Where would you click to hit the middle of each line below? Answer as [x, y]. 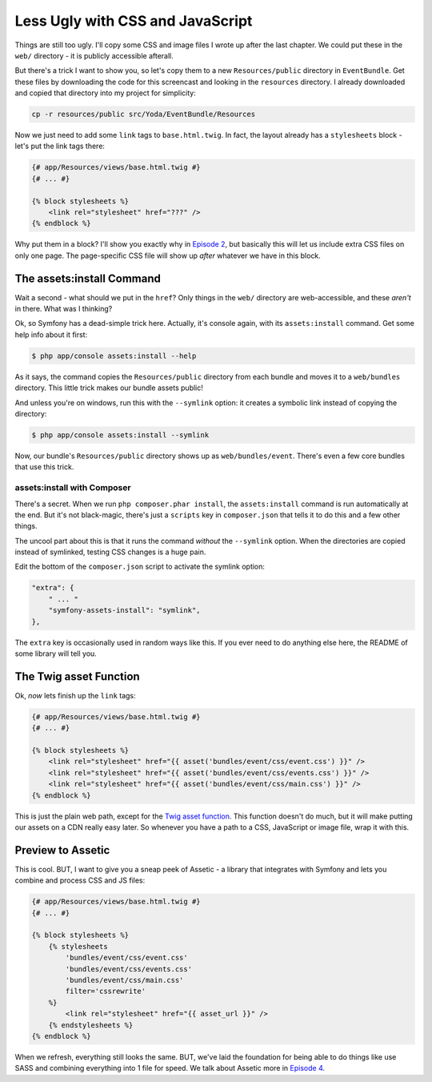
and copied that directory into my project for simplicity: [105, 93]
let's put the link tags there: [60, 146]
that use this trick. [44, 467]
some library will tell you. [56, 654]
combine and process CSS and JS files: [80, 880]
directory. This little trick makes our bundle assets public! [109, 388]
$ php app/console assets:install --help [114, 356]
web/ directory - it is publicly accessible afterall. [94, 55]
